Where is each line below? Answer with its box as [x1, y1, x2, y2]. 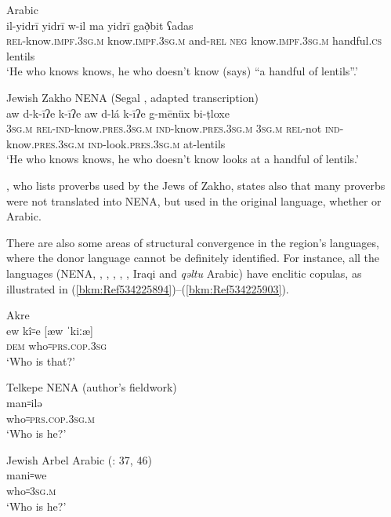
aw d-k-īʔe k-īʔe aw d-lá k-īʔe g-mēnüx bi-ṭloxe [6, 104, 230, 121]
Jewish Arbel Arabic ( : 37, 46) [6, 451, 152, 468]
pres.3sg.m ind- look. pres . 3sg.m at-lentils [34, 135, 226, 151]
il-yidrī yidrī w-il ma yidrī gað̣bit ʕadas [6, 16, 194, 33]
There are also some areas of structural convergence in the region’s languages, [6, 234, 379, 250]
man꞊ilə [6, 395, 42, 411]
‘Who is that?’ [6, 352, 75, 369]
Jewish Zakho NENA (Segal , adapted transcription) [6, 89, 259, 105]
